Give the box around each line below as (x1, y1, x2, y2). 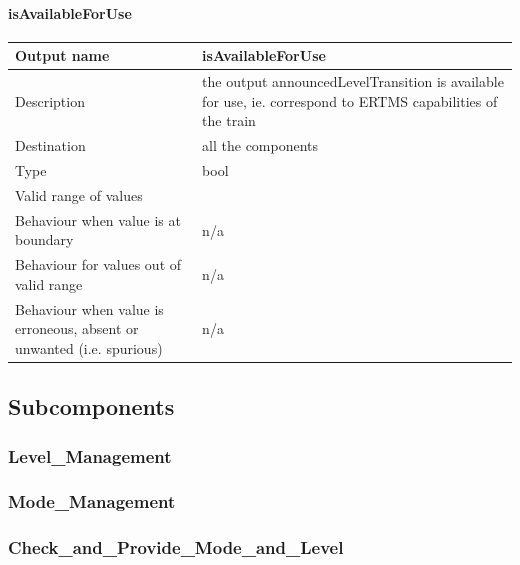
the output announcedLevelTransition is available (202, 71, 504, 92)
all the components (202, 135, 319, 156)
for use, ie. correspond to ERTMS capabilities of (202, 90, 498, 111)
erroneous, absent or (15, 318, 139, 339)
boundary (15, 229, 74, 250)
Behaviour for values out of (15, 254, 182, 275)
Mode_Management (8, 489, 176, 514)
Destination (15, 135, 86, 156)
